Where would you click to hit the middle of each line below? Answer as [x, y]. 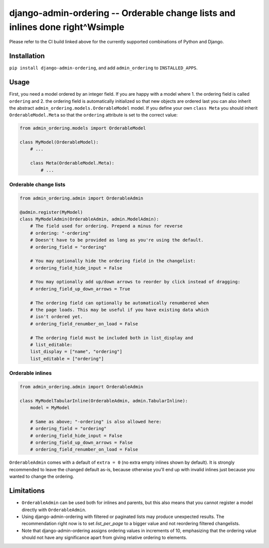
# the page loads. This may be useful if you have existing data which [120, 310]
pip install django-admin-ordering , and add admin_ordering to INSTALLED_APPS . [103, 68]
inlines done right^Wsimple [67, 27]
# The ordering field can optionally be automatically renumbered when [120, 303]
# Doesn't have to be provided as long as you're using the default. [117, 240]
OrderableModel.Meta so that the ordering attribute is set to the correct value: [93, 115]
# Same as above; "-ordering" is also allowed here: [96, 422]
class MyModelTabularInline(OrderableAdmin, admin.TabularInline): [104, 401]
